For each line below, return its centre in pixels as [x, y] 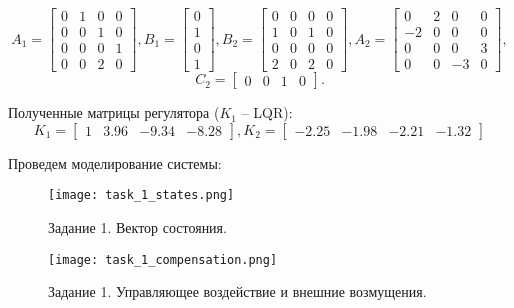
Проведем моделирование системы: [115, 162]
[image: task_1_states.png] [141, 195]
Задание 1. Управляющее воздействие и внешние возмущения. [237, 291]
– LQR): [267, 112]
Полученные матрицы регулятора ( [114, 112]
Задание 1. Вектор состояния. [137, 226]
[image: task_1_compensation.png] [163, 259]
